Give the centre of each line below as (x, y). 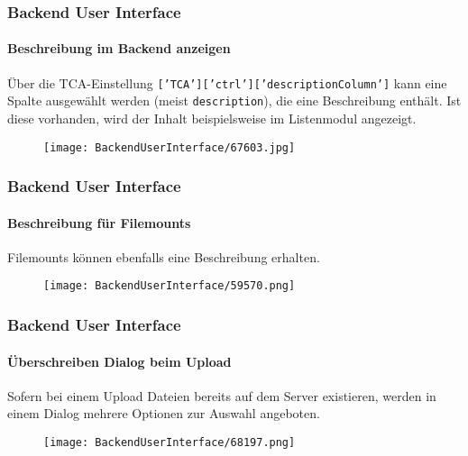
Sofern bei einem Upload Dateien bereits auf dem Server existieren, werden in (222, 395)
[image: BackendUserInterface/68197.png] (170, 442)
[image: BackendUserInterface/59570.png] (170, 286)
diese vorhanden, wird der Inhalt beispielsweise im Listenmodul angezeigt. (212, 118)
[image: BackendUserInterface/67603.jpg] (170, 147)
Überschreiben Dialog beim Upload (119, 361)
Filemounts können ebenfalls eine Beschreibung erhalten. (164, 256)
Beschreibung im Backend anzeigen (119, 48)
